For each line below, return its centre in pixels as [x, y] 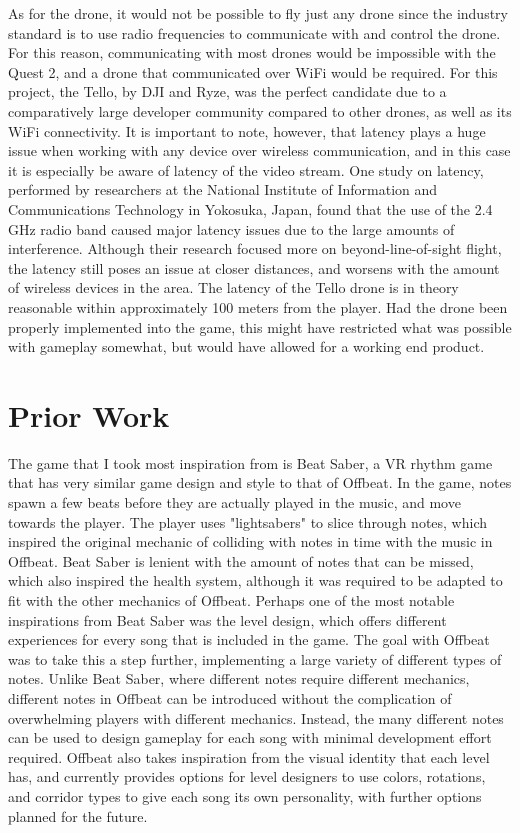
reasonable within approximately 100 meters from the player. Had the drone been [258, 306]
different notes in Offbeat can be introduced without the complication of [230, 697]
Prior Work [89, 414]
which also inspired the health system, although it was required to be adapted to [255, 580]
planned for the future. [78, 815]
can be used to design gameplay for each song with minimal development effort [250, 737]
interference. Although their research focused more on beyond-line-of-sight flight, [255, 248]
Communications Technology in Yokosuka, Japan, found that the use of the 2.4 [250, 208]
